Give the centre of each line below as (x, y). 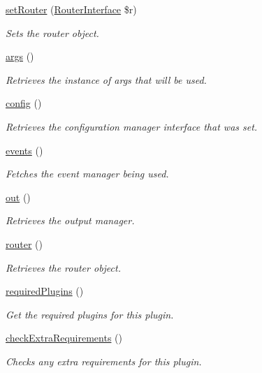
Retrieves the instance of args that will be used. (106, 79)
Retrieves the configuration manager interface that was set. (132, 126)
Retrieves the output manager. (70, 220)
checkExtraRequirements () (64, 338)
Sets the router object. (52, 32)
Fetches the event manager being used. (87, 174)
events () (24, 150)
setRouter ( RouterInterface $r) (71, 9)
